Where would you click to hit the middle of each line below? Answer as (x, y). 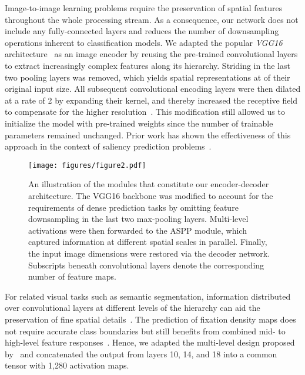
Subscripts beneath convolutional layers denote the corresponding (146, 265)
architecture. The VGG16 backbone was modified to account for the (151, 195)
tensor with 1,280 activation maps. (67, 365)
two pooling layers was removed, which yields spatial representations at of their (148, 77)
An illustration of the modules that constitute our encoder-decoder (149, 184)
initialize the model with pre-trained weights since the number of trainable (139, 123)
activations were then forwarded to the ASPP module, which (138, 230)
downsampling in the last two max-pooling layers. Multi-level (138, 219)
